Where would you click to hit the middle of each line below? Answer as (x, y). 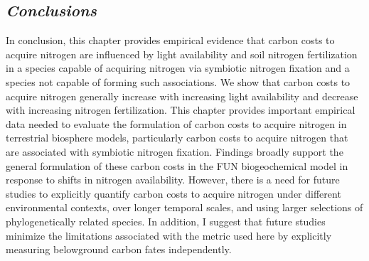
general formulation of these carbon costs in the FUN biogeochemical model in (177, 165)
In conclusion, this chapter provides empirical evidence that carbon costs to (170, 40)
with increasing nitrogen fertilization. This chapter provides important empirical (181, 110)
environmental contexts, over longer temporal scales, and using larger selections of (184, 207)
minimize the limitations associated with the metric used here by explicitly (169, 235)
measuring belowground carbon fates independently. (119, 249)
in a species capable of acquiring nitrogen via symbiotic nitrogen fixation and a (178, 68)
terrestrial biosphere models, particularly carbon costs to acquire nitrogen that (177, 138)
